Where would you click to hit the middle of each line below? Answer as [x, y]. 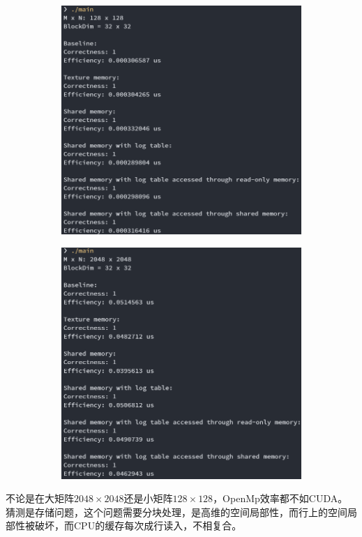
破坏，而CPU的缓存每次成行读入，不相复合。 [138, 525]
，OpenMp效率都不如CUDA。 [280, 498]
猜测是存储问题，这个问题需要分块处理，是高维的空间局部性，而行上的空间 [176, 512]
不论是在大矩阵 [40, 498]
